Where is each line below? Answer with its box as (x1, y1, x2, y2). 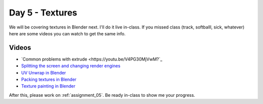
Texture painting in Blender (21, 83, 75, 89)
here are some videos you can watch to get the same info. (9, 30, 126, 36)
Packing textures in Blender (21, 76, 76, 82)
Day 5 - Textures (9, 7, 77, 18)
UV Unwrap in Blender (21, 70, 66, 75)
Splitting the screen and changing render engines (21, 63, 121, 69)
